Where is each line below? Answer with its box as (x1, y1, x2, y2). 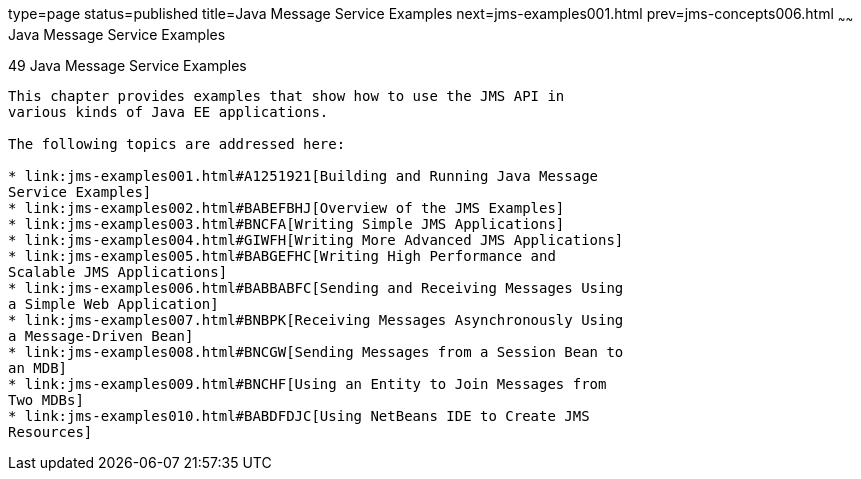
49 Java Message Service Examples (8, 56, 247, 74)
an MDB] (8, 359, 68, 376)
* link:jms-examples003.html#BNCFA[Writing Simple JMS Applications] (8, 215, 565, 232)
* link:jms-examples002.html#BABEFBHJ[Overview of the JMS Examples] (8, 199, 565, 216)
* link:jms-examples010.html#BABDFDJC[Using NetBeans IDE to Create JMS (8, 407, 590, 424)
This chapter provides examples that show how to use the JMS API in (8, 87, 565, 104)
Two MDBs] (8, 391, 84, 408)
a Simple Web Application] (8, 295, 219, 312)
